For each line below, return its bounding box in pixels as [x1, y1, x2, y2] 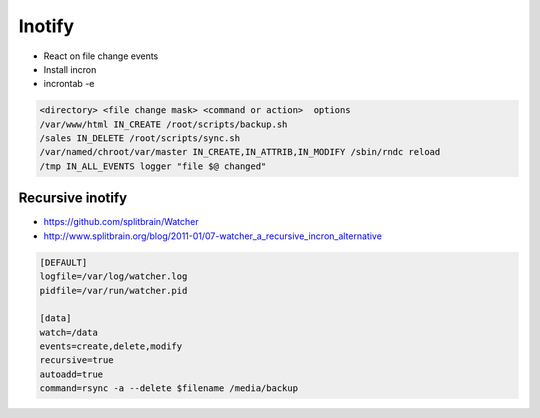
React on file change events [43, 50, 159, 62]
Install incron [43, 63, 97, 75]
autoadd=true [39, 368, 104, 380]
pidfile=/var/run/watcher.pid [39, 285, 188, 296]
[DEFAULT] [39, 256, 88, 268]
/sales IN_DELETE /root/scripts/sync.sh [39, 133, 240, 144]
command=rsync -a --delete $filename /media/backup [39, 383, 299, 394]
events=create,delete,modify [39, 341, 183, 352]
